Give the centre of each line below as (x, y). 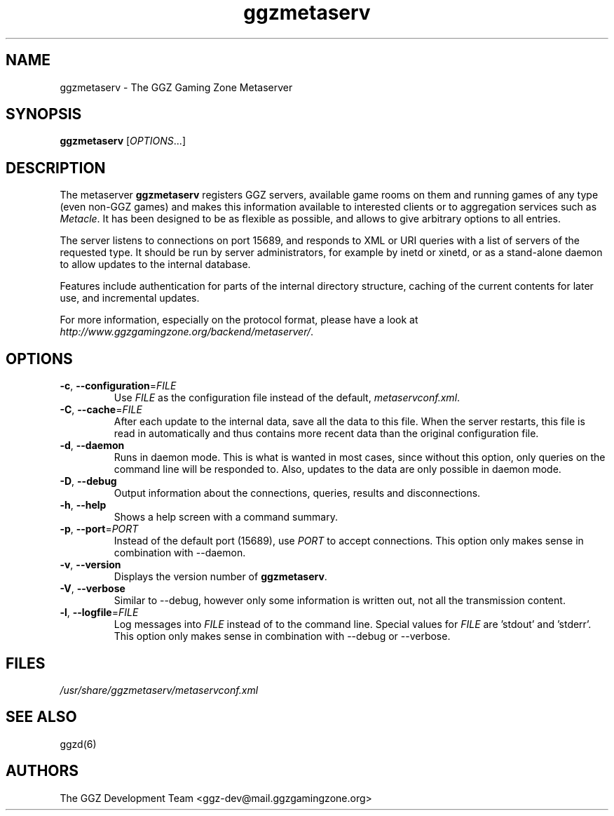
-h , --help (83, 505)
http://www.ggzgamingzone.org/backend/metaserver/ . (187, 332)
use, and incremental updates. (130, 298)
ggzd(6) (78, 744)
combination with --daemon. (180, 553)
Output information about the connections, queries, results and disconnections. (297, 493)
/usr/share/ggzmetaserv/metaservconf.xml (159, 690)
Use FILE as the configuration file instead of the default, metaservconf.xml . (287, 398)
